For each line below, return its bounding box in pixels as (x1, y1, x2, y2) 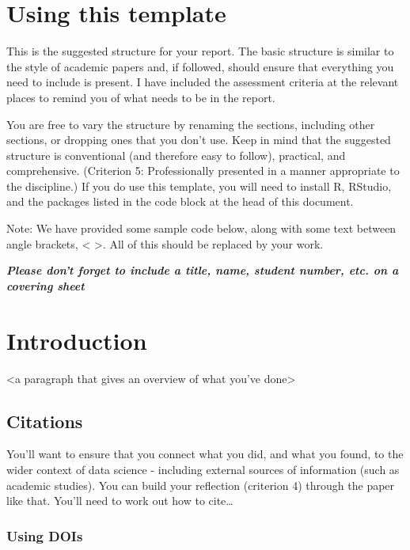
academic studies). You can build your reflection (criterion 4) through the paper (6, 476, 395, 493)
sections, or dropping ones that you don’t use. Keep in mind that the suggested (6, 131, 391, 148)
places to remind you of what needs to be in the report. (6, 89, 275, 105)
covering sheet (6, 277, 85, 294)
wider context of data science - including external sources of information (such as (6, 461, 400, 477)
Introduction (6, 324, 147, 356)
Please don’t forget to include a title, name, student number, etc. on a (6, 262, 399, 279)
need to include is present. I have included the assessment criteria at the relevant (6, 74, 399, 90)
